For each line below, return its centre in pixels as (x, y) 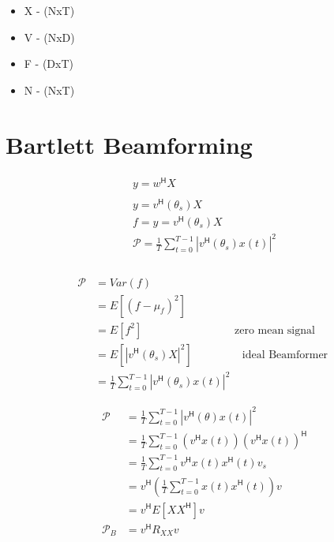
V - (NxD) (49, 37)
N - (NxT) (49, 90)
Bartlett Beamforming (129, 144)
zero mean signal (274, 330)
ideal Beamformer (285, 355)
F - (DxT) (49, 64)
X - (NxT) (49, 10)
